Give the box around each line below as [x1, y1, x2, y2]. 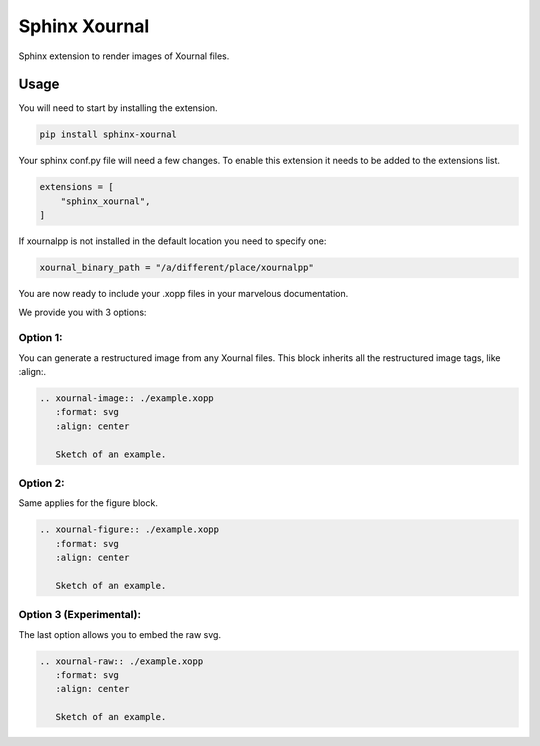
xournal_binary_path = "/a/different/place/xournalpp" [39, 262, 314, 274]
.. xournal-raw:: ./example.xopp [39, 655, 204, 667]
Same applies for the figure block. [18, 497, 159, 509]
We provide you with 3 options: [18, 306, 147, 318]
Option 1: [18, 331, 63, 345]
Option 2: [18, 476, 65, 490]
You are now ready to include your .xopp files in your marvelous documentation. [18, 288, 349, 300]
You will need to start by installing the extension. [18, 102, 219, 114]
